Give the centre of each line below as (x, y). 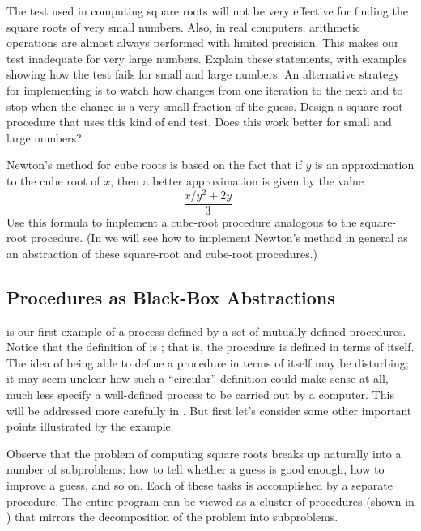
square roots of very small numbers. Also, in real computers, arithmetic (184, 26)
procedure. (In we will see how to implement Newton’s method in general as (219, 238)
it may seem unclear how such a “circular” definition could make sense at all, (198, 378)
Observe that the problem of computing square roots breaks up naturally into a (204, 453)
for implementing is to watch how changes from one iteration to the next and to (205, 89)
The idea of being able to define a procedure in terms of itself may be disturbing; (208, 362)
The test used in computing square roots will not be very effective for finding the (207, 11)
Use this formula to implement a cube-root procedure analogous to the (182, 221)
